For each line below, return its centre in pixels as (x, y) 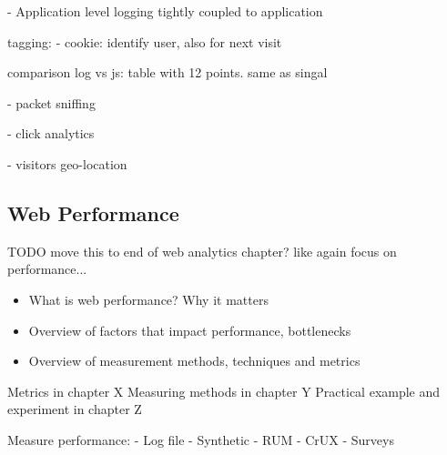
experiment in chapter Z (75, 409)
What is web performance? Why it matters (148, 299)
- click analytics (51, 133)
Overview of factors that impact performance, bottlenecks (190, 330)
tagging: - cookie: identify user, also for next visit (145, 41)
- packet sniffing (51, 102)
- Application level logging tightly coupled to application (165, 11)
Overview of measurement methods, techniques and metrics (194, 361)
